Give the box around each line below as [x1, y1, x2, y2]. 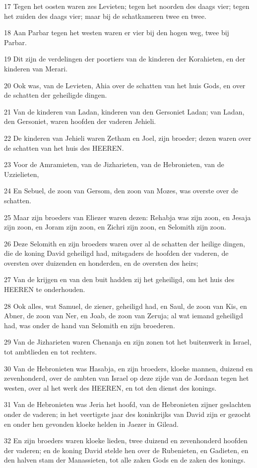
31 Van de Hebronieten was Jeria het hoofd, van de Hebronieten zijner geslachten [4, 399, 251, 409]
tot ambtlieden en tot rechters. [4, 347, 97, 357]
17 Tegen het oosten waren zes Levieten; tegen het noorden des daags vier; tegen [4, 1, 250, 11]
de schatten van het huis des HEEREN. [4, 142, 124, 153]
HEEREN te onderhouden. [4, 284, 85, 294]
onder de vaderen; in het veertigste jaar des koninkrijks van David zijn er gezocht [4, 409, 251, 419]
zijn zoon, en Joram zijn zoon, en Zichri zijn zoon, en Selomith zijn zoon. [4, 222, 226, 232]
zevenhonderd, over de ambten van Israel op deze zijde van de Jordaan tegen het [4, 373, 249, 383]
